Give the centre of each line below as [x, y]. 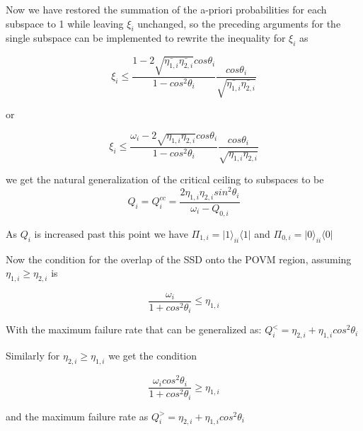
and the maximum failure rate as [77, 416]
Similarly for [33, 356]
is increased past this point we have [111, 233]
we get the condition [153, 356]
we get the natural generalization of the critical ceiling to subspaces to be [165, 179]
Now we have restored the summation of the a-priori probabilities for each [166, 9]
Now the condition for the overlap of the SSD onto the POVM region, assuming [179, 259]
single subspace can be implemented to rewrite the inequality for [146, 38]
